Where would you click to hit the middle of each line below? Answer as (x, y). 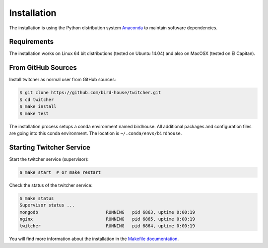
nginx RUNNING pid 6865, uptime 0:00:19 (107, 219)
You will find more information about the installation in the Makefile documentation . (94, 239)
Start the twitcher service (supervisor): (49, 159)
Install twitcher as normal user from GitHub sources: (63, 80)
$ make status (37, 198)
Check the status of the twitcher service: (51, 185)
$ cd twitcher (37, 99)
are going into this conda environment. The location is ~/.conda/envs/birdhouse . (96, 133)
